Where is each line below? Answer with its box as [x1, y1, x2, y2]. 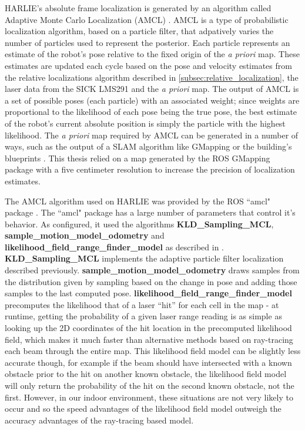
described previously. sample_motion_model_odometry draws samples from [5, 264, 300, 276]
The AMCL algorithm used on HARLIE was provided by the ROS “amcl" [5, 194, 271, 207]
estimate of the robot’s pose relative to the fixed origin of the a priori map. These [5, 48, 300, 60]
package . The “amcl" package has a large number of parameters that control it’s [5, 206, 296, 219]
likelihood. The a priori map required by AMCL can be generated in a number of [5, 128, 299, 141]
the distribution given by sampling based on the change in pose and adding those [5, 275, 297, 287]
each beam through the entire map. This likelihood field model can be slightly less [5, 345, 301, 357]
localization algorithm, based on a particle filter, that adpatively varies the [5, 25, 274, 37]
